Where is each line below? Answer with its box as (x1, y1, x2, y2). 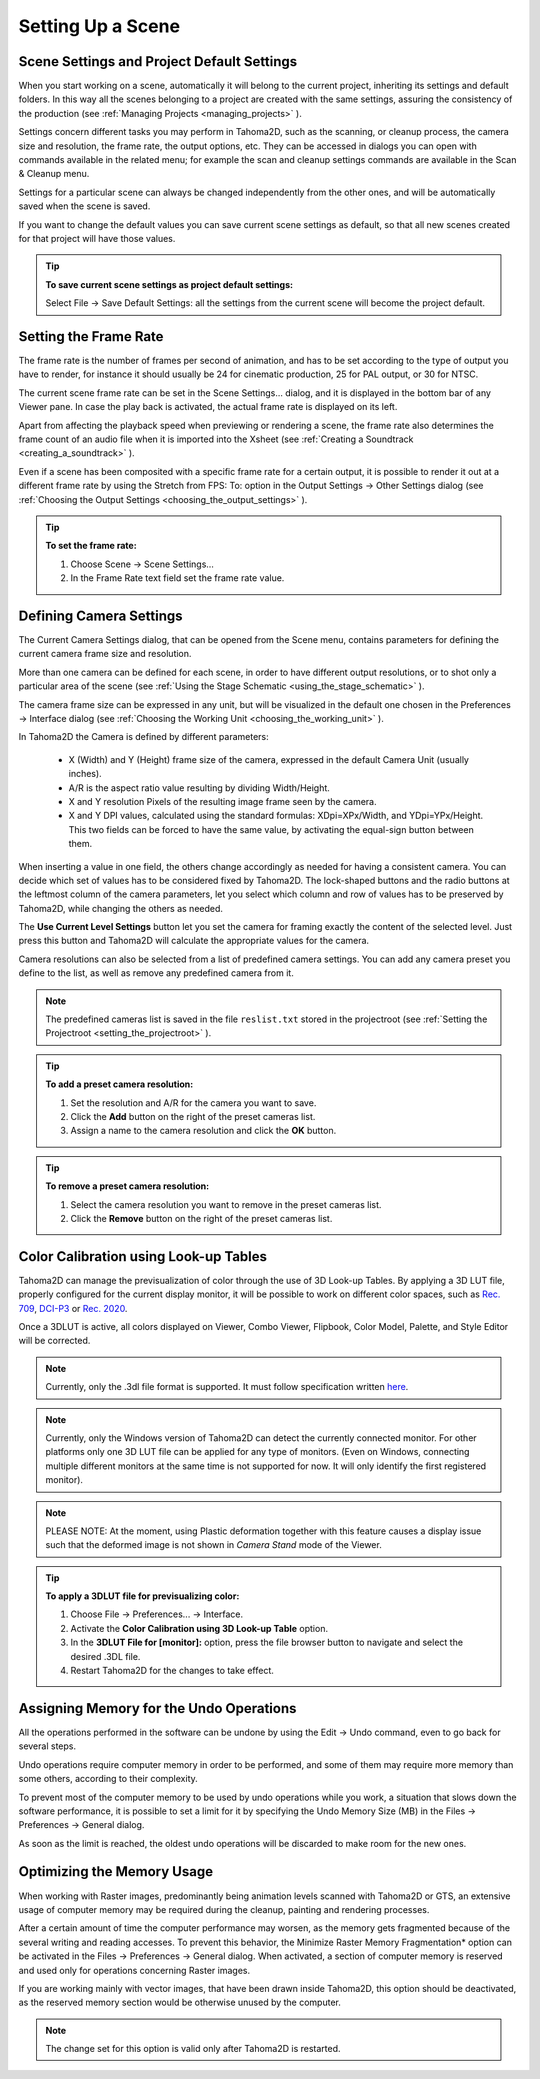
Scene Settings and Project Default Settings (18, 53, 298, 70)
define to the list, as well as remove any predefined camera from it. (18, 967, 294, 979)
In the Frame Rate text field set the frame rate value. (70, 572, 285, 584)
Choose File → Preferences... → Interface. (70, 1608, 244, 1620)
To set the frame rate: (45, 540, 137, 552)
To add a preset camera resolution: (45, 1078, 194, 1090)
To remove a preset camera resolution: (45, 1180, 210, 1192)
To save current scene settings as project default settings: (45, 278, 294, 290)
